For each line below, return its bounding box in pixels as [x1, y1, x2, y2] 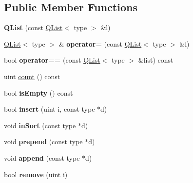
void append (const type [4, 152, 80, 163]
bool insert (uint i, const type [4, 104, 95, 114]
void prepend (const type [4, 136, 83, 147]
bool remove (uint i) [4, 169, 68, 179]
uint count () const [4, 71, 60, 81]
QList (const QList [4, 22, 63, 33]
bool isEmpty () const [4, 87, 73, 98]
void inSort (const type [4, 120, 76, 130]
